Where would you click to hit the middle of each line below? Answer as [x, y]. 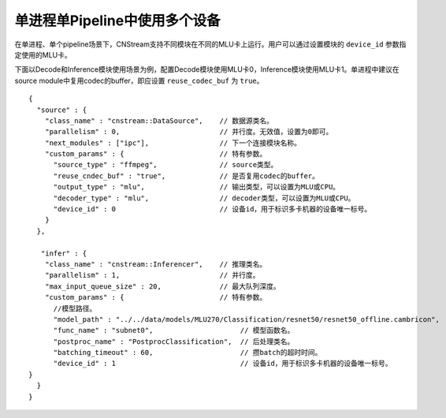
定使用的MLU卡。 [43, 54]
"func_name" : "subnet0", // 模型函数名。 [174, 330]
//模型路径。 [75, 308]
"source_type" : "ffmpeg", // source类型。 [165, 165]
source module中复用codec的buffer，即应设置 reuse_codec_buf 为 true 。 [139, 80]
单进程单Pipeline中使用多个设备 [117, 21]
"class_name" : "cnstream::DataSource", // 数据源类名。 [159, 121]
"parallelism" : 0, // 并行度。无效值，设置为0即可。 [189, 132]
